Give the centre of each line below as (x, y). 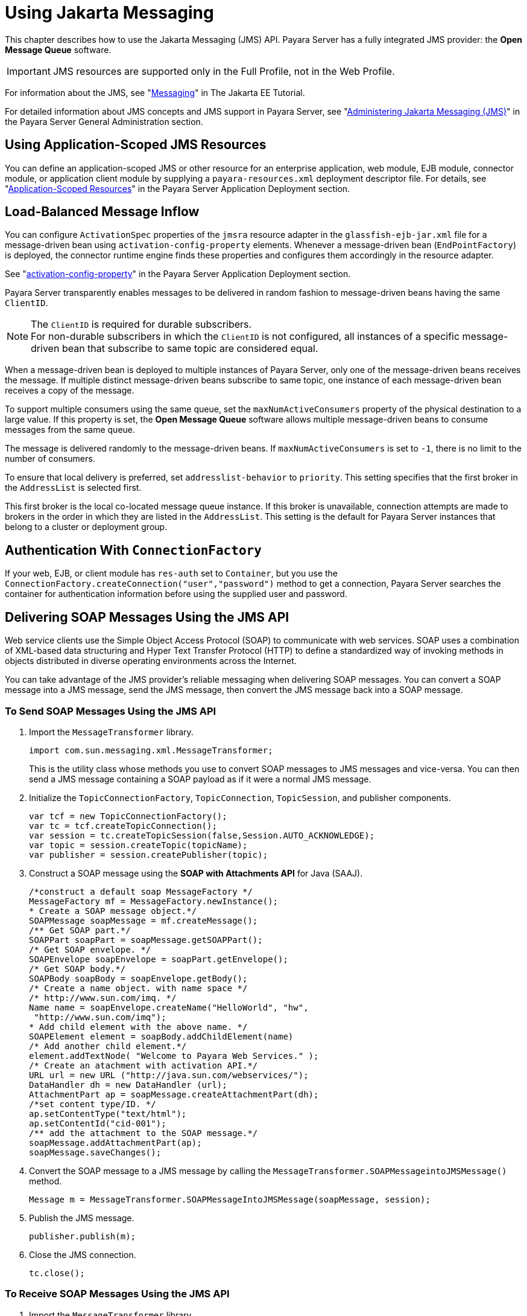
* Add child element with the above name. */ (138, 1027)
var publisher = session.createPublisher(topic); (149, 854)
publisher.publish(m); (83, 1236)
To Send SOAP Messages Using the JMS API (111, 711)
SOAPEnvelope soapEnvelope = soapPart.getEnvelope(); (159, 959)
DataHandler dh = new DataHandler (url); (128, 1084)
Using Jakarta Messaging (109, 13)
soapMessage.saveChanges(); (95, 1152)
